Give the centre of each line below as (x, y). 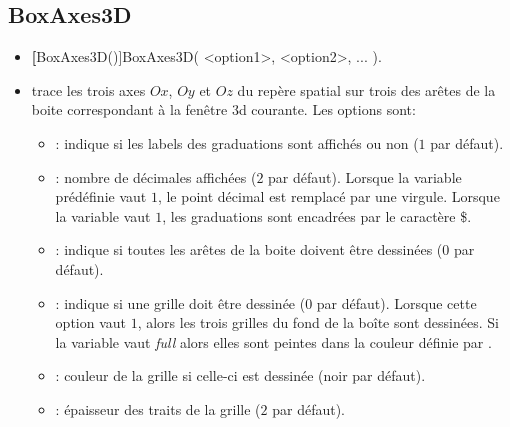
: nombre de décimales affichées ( (156, 176)
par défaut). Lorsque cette (396, 302)
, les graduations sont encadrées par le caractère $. (317, 215)
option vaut (90, 322)
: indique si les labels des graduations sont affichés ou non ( (237, 142)
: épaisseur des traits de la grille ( (158, 408)
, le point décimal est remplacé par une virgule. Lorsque (328, 196)
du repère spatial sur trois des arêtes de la (366, 89)
